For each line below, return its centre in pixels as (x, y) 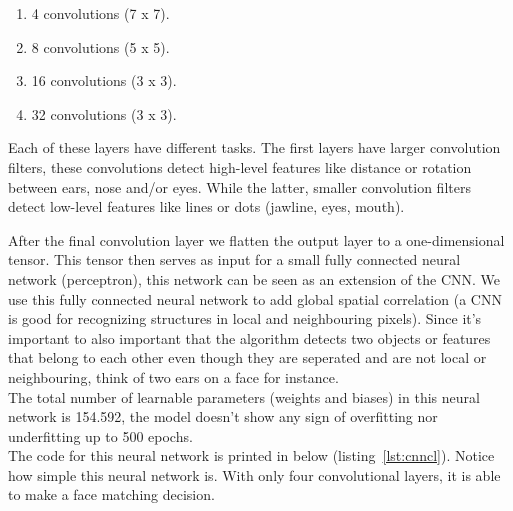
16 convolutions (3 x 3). (104, 80)
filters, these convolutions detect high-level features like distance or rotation (240, 166)
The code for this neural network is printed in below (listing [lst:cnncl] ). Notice (251, 455)
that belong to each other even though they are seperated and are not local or (247, 357)
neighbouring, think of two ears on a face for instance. (173, 376)
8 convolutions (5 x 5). (100, 46)
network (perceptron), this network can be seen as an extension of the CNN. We (254, 278)
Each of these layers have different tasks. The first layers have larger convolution (254, 147)
